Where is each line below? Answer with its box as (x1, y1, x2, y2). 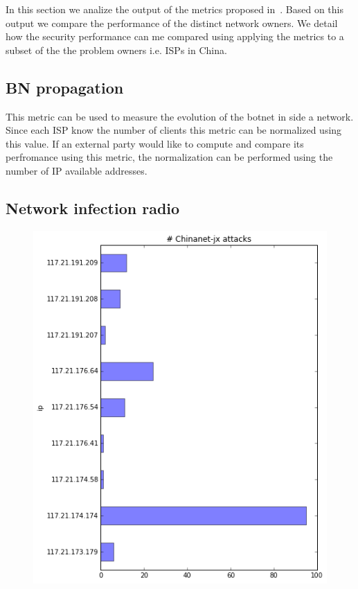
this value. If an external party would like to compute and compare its (6, 136, 304, 150)
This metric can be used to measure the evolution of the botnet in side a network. (6, 109, 354, 123)
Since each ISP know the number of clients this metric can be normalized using (6, 123, 342, 137)
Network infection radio (6, 197, 180, 218)
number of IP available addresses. (6, 163, 147, 177)
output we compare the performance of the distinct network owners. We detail (6, 15, 338, 30)
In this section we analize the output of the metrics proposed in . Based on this (6, 2, 343, 16)
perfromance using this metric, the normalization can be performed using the (6, 150, 333, 164)
